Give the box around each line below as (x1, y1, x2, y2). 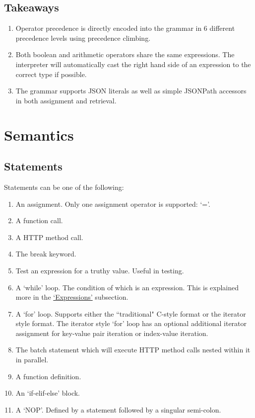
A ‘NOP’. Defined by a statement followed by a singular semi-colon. (15, 404, 221, 415)
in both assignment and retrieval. (15, 95, 117, 105)
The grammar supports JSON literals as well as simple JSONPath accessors (15, 85, 247, 96)
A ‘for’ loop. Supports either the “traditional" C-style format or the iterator (15, 308, 246, 319)
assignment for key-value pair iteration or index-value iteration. (15, 328, 208, 338)
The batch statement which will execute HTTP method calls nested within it (15, 344, 251, 355)
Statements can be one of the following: (4, 181, 124, 192)
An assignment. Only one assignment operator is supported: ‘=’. (15, 198, 211, 209)
